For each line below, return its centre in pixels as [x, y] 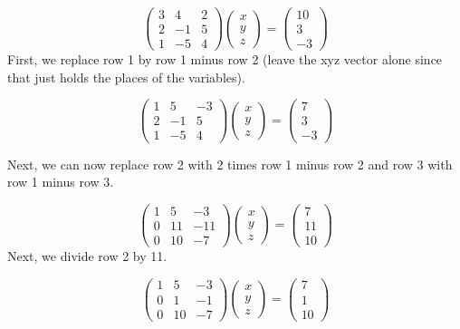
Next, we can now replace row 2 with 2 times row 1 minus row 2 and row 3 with [230, 164]
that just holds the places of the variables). [126, 77]
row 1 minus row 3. [61, 182]
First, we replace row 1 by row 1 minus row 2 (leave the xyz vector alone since [225, 59]
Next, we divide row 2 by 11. [87, 255]
